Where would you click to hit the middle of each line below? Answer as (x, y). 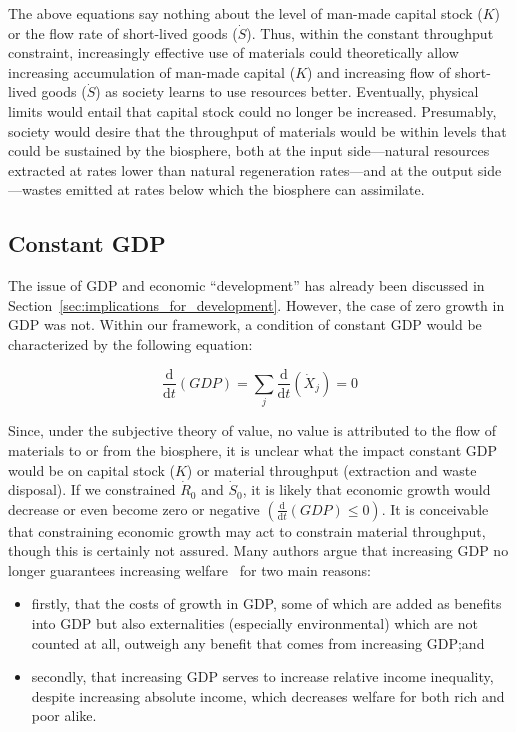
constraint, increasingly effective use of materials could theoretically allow (233, 52)
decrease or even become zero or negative (134, 508)
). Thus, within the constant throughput (370, 32)
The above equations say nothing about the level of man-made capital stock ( (245, 13)
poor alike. (64, 715)
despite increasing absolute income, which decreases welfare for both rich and (268, 695)
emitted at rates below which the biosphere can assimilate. (245, 189)
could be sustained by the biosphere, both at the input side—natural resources (249, 150)
